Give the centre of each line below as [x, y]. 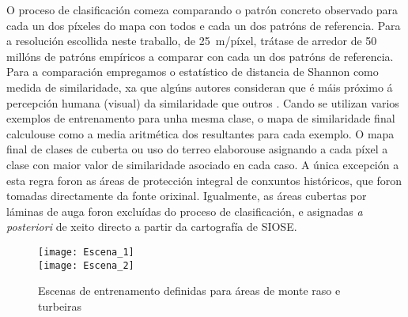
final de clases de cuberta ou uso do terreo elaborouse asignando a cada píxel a [197, 149]
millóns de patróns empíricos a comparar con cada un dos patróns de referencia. [200, 56]
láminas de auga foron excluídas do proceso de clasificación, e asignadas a [185, 211]
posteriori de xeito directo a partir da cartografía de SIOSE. [152, 226]
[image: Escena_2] [86, 265]
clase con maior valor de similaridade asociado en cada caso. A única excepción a [203, 164]
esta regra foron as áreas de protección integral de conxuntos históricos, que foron [204, 180]
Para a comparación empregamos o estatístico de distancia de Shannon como [193, 72]
